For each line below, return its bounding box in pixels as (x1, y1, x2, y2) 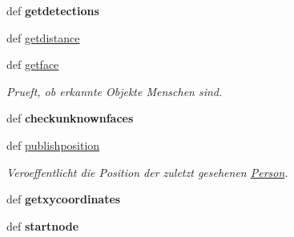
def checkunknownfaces (6, 110, 134, 127)
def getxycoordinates (6, 191, 121, 207)
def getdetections (6, 2, 99, 18)
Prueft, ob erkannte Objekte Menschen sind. (6, 82, 223, 99)
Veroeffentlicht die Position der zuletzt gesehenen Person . (6, 163, 288, 180)
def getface (6, 56, 59, 73)
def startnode (6, 217, 79, 234)
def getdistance (6, 29, 80, 46)
